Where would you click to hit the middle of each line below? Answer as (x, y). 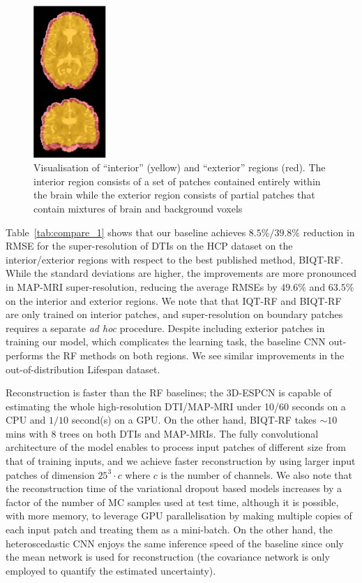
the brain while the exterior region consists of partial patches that (174, 195)
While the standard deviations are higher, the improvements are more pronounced (181, 273)
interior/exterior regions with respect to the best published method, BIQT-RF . (175, 259)
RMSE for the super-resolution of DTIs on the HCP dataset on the (149, 246)
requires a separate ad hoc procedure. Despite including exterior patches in (165, 328)
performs (24, 355)
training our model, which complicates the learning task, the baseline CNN (166, 341)
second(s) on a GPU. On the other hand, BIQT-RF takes (194, 420)
